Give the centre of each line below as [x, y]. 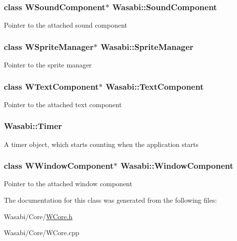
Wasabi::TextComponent [155, 86]
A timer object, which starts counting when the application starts [101, 144]
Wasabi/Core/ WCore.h [38, 216]
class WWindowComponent [59, 166]
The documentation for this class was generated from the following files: [111, 200]
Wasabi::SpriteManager [147, 46]
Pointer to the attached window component [68, 184]
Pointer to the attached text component [63, 104]
